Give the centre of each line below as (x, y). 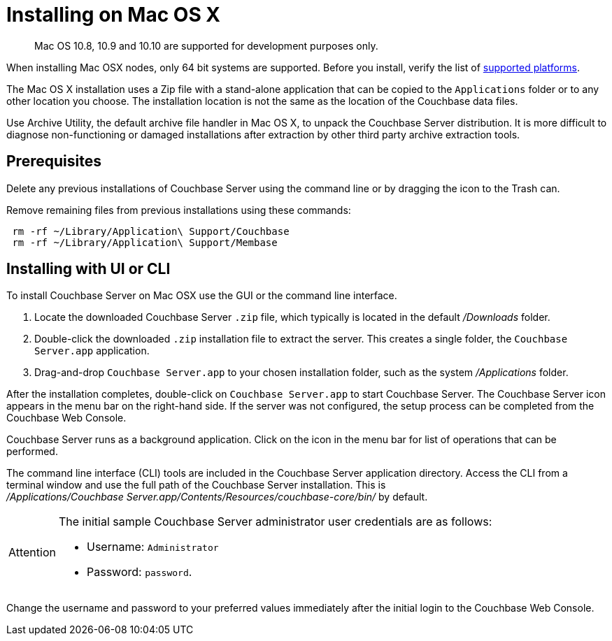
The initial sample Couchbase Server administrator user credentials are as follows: (275, 522)
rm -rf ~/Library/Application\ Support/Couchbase (151, 231)
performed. (32, 452)
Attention (32, 553)
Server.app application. (92, 351)
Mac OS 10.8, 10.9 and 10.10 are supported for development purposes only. (206, 45)
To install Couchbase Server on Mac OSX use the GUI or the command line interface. (202, 296)
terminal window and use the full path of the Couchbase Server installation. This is (196, 485)
